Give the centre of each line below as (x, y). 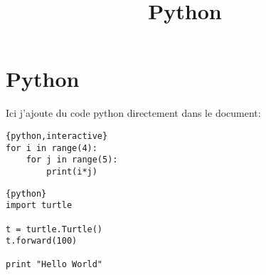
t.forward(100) (42, 241)
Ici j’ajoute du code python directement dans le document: (133, 113)
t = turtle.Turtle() (54, 229)
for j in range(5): (72, 160)
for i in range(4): (52, 148)
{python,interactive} (57, 136)
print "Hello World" (54, 265)
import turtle (39, 206)
